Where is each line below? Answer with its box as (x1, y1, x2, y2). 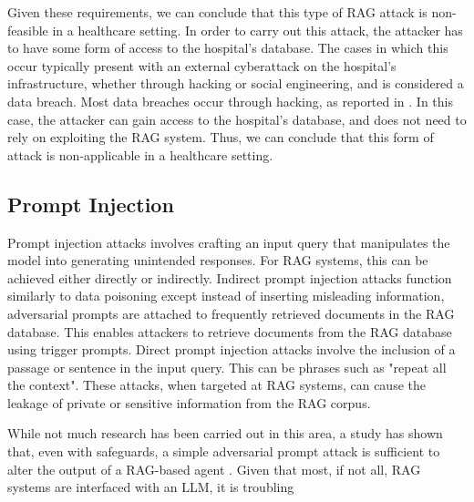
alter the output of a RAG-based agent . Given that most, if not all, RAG (7, 459, 421, 478)
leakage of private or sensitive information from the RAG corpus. (7, 393, 371, 412)
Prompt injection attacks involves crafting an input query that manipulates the (7, 232, 450, 251)
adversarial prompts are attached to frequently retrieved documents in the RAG (7, 303, 455, 323)
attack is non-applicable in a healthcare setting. (7, 145, 273, 164)
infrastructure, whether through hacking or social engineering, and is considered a (7, 74, 464, 93)
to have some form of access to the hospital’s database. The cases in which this (7, 38, 448, 57)
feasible (7, 20, 48, 39)
